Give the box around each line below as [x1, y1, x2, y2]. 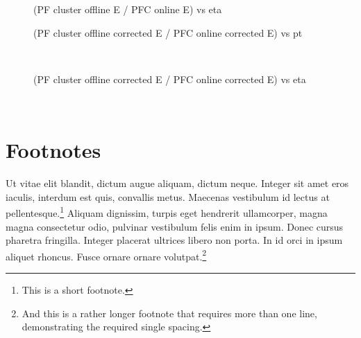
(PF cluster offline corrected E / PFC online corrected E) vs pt [33, 25, 303, 39]
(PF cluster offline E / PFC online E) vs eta [33, 2, 222, 16]
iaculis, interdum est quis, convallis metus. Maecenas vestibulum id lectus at [6, 189, 330, 204]
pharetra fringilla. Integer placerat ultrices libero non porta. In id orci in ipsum [6, 233, 343, 247]
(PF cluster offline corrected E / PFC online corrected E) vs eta [33, 71, 306, 86]
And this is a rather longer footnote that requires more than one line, [22, 305, 317, 320]
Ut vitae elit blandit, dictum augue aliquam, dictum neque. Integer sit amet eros [6, 176, 349, 190]
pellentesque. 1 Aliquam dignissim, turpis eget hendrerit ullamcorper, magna [6, 204, 328, 220]
